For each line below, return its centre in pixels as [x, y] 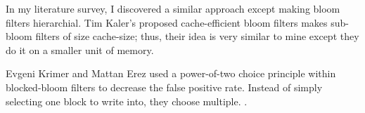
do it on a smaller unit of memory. [80, 49]
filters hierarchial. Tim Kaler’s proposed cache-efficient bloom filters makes [167, 22]
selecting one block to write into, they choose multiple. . [127, 101]
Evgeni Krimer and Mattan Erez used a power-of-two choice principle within [171, 73]
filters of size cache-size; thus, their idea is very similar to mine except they [197, 36]
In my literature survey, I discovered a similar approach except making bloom [173, 8]
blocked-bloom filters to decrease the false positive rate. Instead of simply [164, 87]
